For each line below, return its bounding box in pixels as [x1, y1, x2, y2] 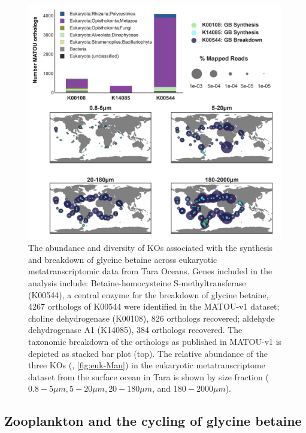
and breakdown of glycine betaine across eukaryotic [28, 253, 217, 265]
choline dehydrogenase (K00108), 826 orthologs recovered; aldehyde [28, 311, 275, 324]
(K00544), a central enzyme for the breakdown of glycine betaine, [28, 288, 269, 301]
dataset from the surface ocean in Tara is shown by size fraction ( [28, 370, 269, 383]
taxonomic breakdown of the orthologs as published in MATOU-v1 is [28, 335, 282, 348]
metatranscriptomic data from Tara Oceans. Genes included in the [28, 265, 272, 277]
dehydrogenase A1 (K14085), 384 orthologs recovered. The [28, 323, 243, 336]
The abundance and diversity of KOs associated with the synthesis [28, 241, 273, 254]
